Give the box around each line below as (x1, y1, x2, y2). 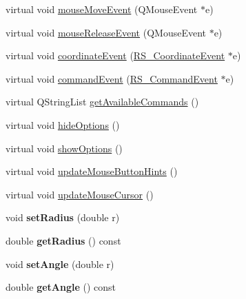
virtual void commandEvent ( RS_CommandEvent (6, 71, 218, 85)
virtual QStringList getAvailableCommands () (6, 94, 199, 109)
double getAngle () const (6, 280, 116, 294)
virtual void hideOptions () (6, 117, 120, 132)
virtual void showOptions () (6, 141, 123, 155)
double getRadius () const (6, 233, 121, 247)
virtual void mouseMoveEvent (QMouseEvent (6, 2, 198, 16)
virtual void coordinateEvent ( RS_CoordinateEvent (6, 48, 225, 63)
